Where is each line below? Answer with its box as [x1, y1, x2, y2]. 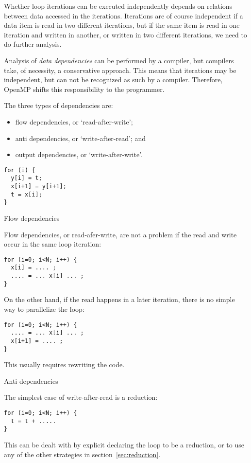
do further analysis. [4, 39, 62, 49]
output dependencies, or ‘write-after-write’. [15, 149, 142, 160]
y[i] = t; [11, 175, 42, 182]
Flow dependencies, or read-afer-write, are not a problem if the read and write [4, 229, 237, 239]
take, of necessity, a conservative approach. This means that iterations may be [4, 65, 236, 75]
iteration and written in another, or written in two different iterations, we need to [4, 29, 247, 39]
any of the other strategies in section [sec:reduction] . [4, 449, 161, 459]
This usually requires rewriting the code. [4, 359, 125, 370]
